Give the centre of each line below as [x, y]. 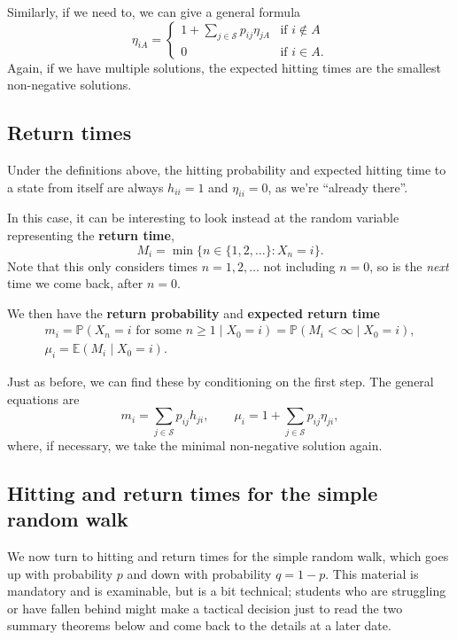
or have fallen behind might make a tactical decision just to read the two [205, 608]
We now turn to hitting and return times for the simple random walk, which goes [228, 555]
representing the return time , [91, 234]
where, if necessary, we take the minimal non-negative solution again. [195, 445]
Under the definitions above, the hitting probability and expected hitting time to [227, 169]
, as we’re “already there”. [338, 187]
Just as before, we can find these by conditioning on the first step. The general [221, 382]
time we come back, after [75, 283]
